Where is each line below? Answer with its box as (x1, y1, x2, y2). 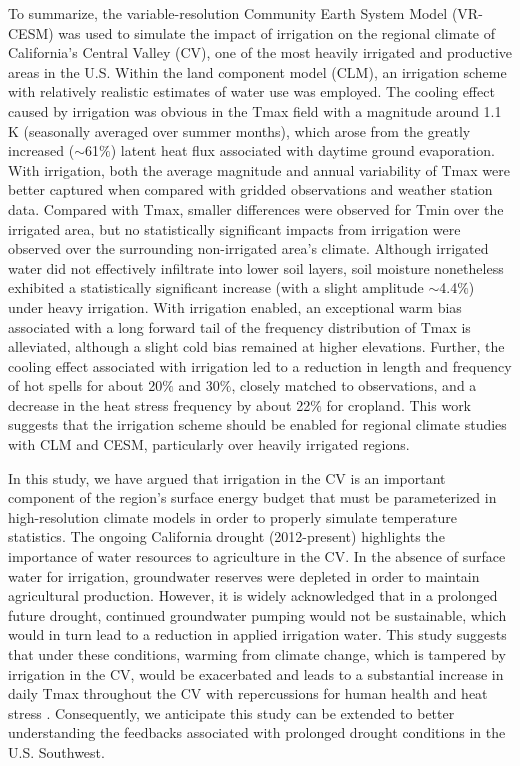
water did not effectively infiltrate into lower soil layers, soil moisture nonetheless (8, 257, 504, 278)
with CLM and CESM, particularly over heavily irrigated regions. (8, 434, 410, 455)
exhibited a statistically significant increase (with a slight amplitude (8, 277, 424, 298)
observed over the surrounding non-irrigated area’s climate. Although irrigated (8, 238, 489, 259)
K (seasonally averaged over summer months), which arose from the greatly (8, 120, 471, 141)
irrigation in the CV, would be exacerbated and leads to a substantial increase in (8, 663, 504, 684)
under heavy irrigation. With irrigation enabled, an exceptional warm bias (8, 296, 462, 317)
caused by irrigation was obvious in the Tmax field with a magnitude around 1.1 (8, 100, 502, 121)
